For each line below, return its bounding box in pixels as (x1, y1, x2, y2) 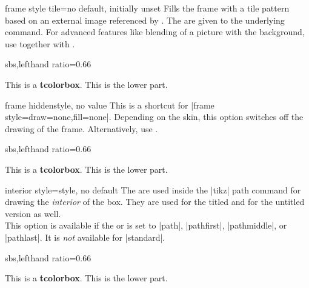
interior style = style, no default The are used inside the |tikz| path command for (5, 183, 301, 196)
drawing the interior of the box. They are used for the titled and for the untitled (5, 195, 305, 208)
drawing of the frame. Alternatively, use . (5, 122, 158, 135)
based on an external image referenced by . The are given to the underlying (5, 13, 285, 26)
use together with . (5, 37, 75, 50)
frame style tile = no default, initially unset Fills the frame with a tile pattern (5, 2, 290, 14)
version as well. (5, 207, 61, 219)
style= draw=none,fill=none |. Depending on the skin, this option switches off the (5, 110, 304, 123)
